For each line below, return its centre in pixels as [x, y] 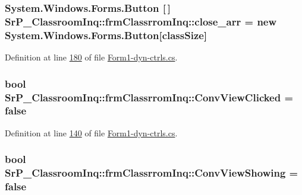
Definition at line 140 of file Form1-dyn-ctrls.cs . [91, 132]
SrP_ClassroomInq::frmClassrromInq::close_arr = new [141, 21]
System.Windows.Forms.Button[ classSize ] [106, 35]
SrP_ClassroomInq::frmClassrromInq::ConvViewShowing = [152, 173]
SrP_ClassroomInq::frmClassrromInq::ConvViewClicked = [149, 97]
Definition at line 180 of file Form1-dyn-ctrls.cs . [91, 57]
